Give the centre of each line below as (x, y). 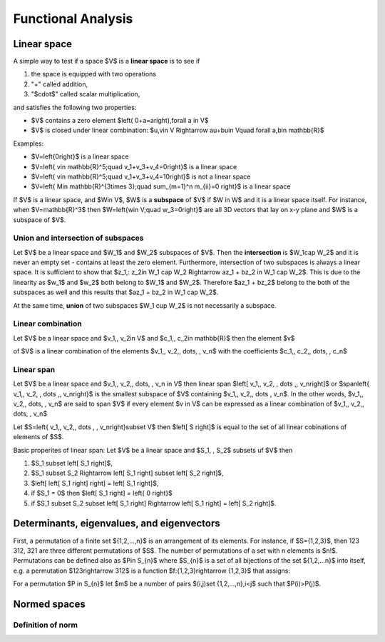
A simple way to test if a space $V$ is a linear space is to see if (107, 61)
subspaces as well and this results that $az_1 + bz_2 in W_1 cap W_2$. (116, 292)
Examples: (29, 144)
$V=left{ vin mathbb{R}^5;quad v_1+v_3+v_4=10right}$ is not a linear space (141, 176)
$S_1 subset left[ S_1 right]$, (72, 463)
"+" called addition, (60, 84)
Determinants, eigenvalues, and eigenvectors (117, 524)
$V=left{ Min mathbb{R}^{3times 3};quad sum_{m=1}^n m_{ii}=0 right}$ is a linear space (161, 186)
